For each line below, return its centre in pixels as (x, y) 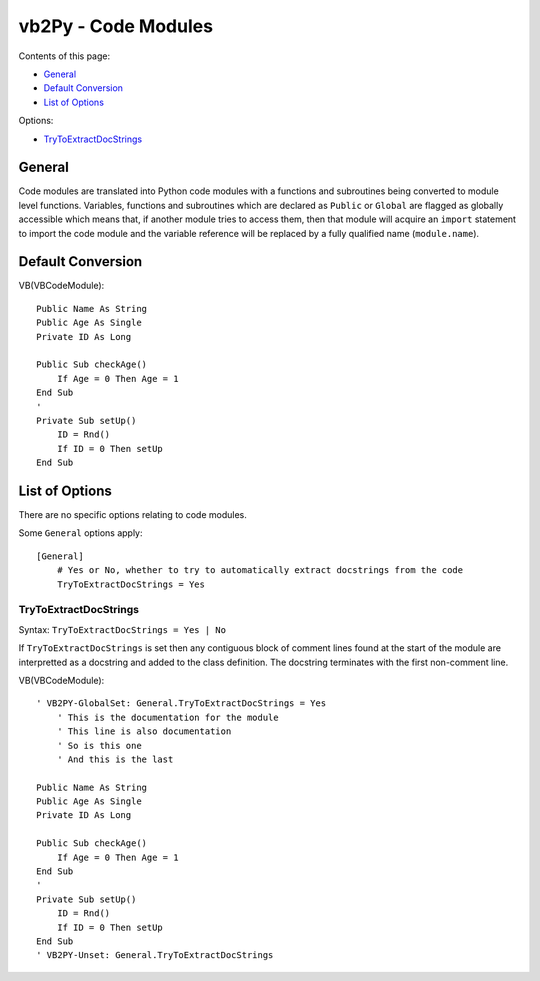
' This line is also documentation (144, 731)
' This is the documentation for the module (167, 717)
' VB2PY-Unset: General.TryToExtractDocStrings (155, 955)
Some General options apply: (80, 533)
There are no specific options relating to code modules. (132, 515)
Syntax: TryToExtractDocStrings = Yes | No (122, 629)
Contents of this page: (64, 56)
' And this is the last (115, 759)
